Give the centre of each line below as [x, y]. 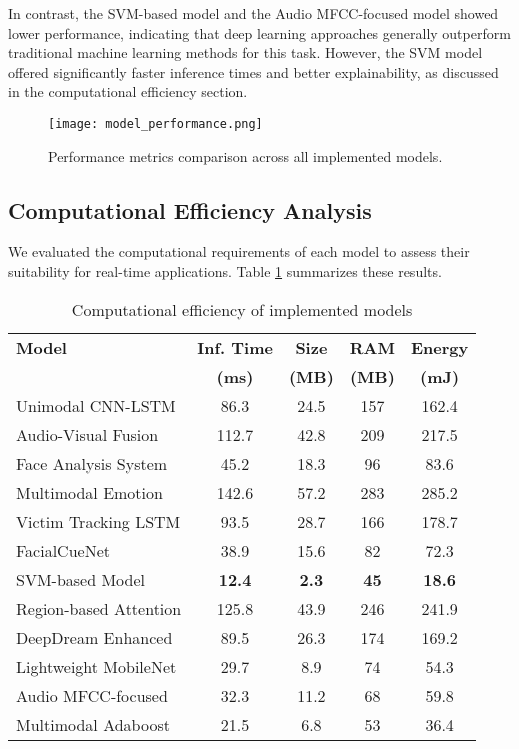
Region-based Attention [99, 608]
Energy [439, 347]
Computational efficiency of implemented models [242, 309]
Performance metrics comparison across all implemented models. [245, 155]
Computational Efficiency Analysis [190, 209]
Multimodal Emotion [89, 492]
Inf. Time [235, 347]
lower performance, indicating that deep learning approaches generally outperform [259, 32]
